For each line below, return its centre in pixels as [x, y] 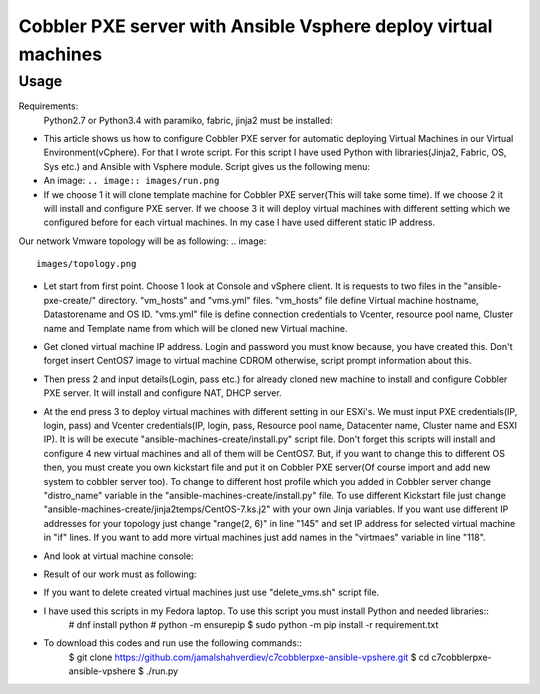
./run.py [162, 671]
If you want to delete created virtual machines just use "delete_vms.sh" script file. [211, 592]
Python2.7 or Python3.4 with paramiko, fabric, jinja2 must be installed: [188, 120]
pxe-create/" [70, 300]
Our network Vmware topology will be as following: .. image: [142, 241]
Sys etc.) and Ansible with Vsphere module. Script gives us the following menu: [206, 166]
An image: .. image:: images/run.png [131, 181]
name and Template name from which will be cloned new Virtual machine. [195, 328]
